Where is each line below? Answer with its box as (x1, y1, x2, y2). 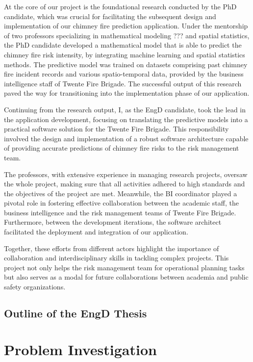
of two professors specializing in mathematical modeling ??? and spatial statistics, (4, 30, 250, 40)
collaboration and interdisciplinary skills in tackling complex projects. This (4, 253, 229, 263)
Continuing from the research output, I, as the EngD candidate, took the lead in (4, 104, 246, 114)
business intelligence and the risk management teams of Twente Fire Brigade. (4, 207, 236, 217)
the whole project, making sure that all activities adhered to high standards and (4, 179, 245, 189)
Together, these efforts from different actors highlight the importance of (4, 243, 219, 253)
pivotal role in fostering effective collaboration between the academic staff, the (4, 198, 239, 208)
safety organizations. (4, 282, 66, 292)
